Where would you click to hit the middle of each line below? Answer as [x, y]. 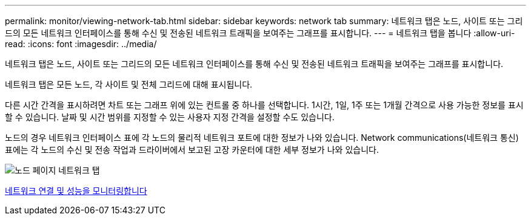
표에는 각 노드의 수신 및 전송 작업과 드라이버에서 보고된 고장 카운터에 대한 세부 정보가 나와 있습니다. [192, 150]
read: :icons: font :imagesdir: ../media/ [81, 44]
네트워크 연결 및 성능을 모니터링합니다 [76, 191]
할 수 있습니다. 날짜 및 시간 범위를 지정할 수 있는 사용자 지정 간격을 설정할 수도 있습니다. [170, 117]
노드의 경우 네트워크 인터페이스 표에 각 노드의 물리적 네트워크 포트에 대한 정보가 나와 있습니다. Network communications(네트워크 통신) [262, 137]
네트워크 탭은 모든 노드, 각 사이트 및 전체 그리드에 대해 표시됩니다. [129, 84]
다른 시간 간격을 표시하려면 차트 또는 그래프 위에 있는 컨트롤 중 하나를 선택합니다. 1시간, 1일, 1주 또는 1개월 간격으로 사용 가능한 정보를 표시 [264, 105]
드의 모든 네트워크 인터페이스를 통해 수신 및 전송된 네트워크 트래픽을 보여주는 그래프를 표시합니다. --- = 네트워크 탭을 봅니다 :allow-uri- [260, 33]
